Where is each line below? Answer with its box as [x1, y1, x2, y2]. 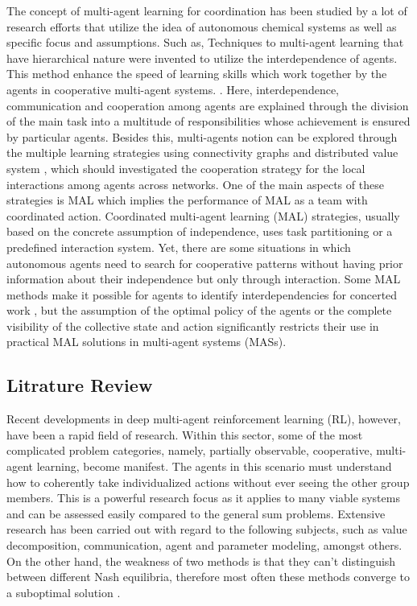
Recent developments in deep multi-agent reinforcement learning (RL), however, [6, 410, 401, 427]
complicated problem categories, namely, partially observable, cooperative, [6, 442, 373, 459]
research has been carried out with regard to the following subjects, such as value [6, 521, 407, 538]
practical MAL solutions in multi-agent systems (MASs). [6, 333, 287, 350]
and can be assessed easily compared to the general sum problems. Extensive [6, 505, 386, 521]
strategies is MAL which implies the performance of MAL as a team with [6, 192, 368, 208]
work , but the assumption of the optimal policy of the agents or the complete [6, 302, 392, 319]
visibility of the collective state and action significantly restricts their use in [6, 317, 379, 334]
